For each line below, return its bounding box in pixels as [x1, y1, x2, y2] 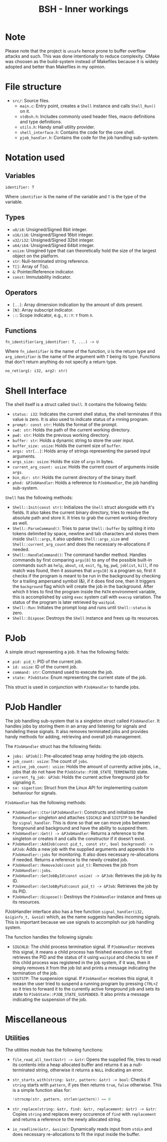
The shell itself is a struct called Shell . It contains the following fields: [5, 402, 148, 408]
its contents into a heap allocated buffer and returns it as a [12, 1062, 132, 1068]
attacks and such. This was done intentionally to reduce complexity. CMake [5, 53, 160, 59]
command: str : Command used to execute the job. [12, 669, 114, 675]
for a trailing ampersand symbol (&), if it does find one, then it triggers [12, 578, 156, 584]
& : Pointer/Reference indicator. [12, 268, 75, 274]
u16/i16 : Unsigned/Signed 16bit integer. [12, 232, 94, 238]
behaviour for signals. [12, 790, 57, 796]
